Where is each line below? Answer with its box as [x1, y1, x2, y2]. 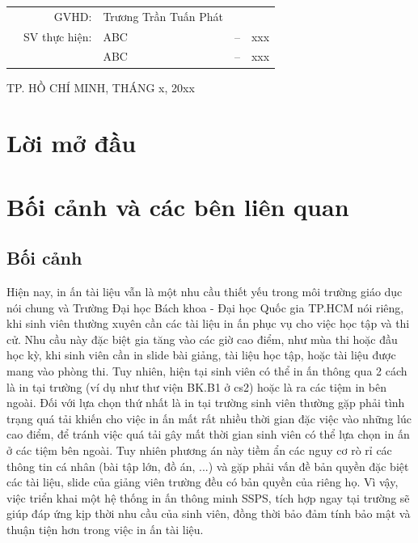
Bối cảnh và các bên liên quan [6, 189, 349, 223]
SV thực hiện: [23, 28, 92, 45]
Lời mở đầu [6, 126, 137, 159]
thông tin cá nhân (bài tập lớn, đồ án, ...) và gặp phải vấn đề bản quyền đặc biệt [6, 457, 409, 474]
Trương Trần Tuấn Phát [103, 7, 223, 24]
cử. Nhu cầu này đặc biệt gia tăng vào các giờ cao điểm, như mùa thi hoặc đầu [6, 330, 398, 347]
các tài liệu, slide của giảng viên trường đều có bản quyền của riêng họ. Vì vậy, [6, 473, 399, 490]
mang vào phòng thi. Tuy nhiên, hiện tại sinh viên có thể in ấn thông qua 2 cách [6, 363, 407, 380]
